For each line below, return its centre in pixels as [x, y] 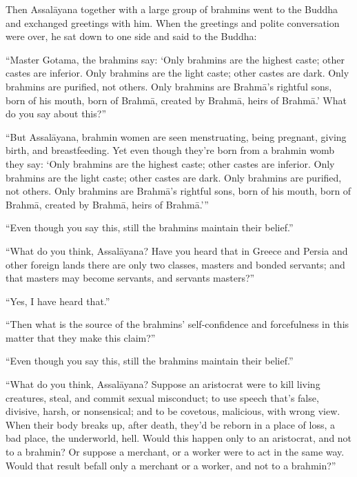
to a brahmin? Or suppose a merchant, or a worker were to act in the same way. [175, 452]
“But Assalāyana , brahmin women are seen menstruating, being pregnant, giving [176, 136]
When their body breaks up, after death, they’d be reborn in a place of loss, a [171, 424]
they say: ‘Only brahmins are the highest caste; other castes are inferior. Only [170, 163]
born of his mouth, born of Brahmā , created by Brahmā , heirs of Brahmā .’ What [176, 100]
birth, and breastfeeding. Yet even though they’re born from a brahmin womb [170, 150]
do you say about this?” [56, 114]
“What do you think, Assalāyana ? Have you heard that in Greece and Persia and [177, 250]
